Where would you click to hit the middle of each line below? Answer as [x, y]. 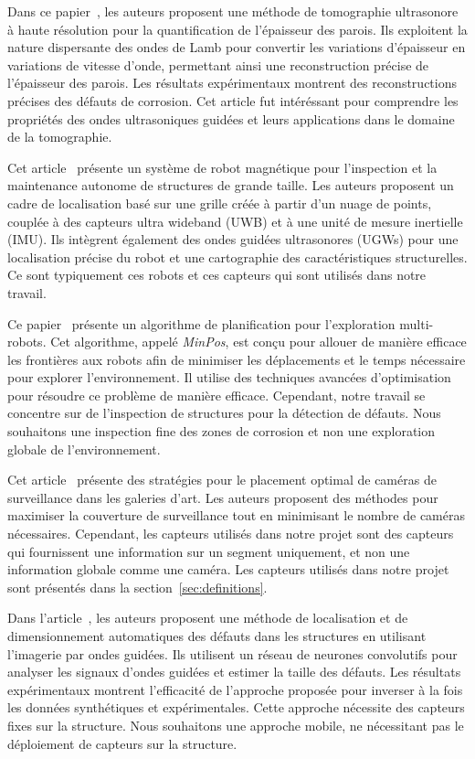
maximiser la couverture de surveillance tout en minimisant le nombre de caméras [236, 515]
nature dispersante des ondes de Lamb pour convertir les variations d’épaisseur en [237, 47]
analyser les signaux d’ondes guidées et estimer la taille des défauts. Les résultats [234, 672]
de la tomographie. [60, 137]
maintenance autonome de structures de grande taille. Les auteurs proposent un [231, 185]
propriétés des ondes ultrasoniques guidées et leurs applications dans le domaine [231, 118]
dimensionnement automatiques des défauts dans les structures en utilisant [217, 636]
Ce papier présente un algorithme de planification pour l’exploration [201, 323]
